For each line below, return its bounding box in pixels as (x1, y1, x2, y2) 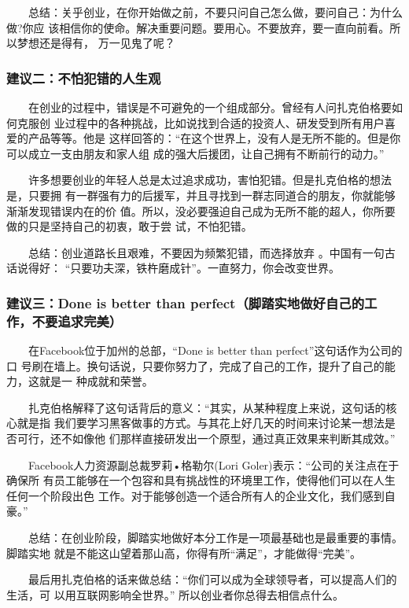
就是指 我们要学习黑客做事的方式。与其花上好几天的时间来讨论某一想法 (17, 415, 385, 431)
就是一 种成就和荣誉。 (39, 373, 153, 389)
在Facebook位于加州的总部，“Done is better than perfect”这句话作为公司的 (28, 342, 403, 359)
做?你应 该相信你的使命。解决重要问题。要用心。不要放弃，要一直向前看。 (6, 19, 390, 35)
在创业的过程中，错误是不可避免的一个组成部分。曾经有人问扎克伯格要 (28, 99, 392, 115)
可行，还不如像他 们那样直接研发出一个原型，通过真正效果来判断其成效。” (17, 430, 396, 447)
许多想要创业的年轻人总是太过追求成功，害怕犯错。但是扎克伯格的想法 (28, 171, 392, 188)
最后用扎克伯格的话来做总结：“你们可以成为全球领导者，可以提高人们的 (28, 571, 397, 588)
